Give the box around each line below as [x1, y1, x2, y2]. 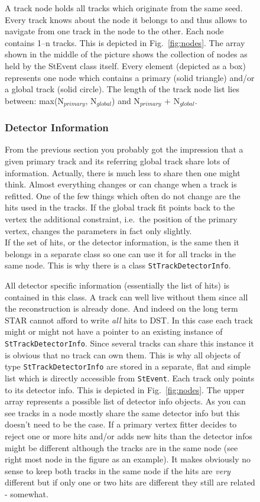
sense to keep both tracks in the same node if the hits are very [5, 464, 230, 477]
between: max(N [5, 94, 64, 106]
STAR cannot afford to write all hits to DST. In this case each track [5, 313, 253, 326]
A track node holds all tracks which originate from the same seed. [5, 2, 243, 14]
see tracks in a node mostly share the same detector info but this [5, 406, 240, 419]
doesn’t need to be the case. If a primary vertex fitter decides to [5, 418, 237, 430]
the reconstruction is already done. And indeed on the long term [5, 302, 238, 315]
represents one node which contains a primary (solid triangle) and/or [5, 71, 255, 83]
